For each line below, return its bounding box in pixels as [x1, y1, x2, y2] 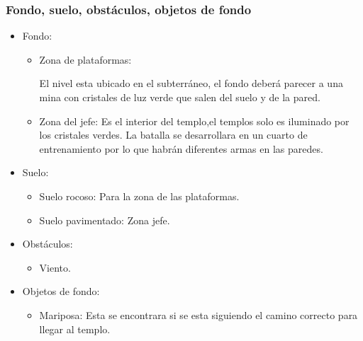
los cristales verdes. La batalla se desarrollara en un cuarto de [39, 127, 308, 142]
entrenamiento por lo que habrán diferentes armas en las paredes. [39, 141, 323, 156]
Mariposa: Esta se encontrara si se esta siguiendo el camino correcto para [39, 307, 358, 322]
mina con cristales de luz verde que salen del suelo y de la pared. [39, 90, 320, 104]
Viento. [39, 260, 71, 274]
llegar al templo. [39, 321, 111, 336]
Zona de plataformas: [39, 52, 132, 67]
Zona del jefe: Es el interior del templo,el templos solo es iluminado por [39, 113, 350, 128]
